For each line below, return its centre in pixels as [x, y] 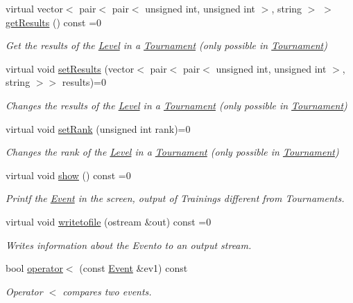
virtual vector [34, 8]
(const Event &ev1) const [134, 268]
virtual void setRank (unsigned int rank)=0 [98, 128]
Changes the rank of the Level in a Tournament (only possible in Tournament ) [172, 152]
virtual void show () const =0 [68, 175]
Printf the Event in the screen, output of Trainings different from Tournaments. [175, 198]
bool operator [34, 268]
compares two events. [107, 291]
